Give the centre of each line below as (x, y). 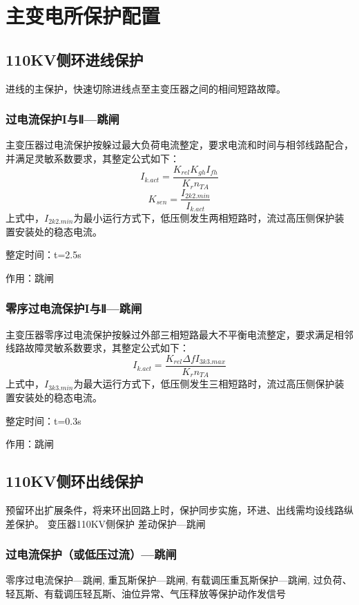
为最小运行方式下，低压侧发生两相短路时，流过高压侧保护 (204, 218)
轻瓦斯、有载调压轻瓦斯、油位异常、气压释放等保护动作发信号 (146, 593)
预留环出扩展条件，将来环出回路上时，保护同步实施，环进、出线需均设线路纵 (179, 509)
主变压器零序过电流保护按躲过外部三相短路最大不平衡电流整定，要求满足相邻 (179, 334)
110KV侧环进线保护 (75, 59)
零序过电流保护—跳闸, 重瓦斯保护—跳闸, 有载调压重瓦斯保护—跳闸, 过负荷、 (179, 580)
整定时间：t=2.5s (43, 255)
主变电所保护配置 (83, 16)
